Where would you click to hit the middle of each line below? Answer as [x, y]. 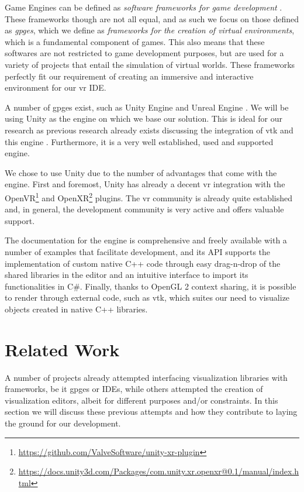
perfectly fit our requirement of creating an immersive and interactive [129, 76]
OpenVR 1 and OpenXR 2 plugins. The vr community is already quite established [149, 197]
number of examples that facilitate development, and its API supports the [138, 251]
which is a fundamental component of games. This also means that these [135, 41]
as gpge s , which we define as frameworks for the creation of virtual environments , [150, 30]
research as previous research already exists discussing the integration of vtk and [149, 130]
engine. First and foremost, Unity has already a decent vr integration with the [145, 184]
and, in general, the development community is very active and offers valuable [144, 209]
